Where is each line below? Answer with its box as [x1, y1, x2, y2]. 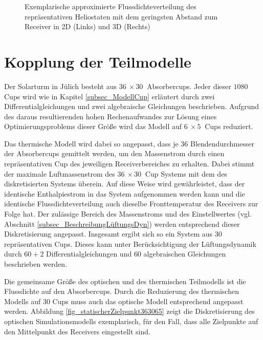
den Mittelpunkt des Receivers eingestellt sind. [4, 326, 150, 336]
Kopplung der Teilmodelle [4, 51, 191, 72]
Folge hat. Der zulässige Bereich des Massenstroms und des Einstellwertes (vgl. [4, 208, 252, 219]
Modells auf [4, 295, 41, 306]
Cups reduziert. [205, 121, 253, 132]
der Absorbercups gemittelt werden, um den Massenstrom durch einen [4, 148, 225, 159]
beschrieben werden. [4, 259, 68, 269]
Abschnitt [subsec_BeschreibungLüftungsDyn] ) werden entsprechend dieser [4, 218, 240, 229]
